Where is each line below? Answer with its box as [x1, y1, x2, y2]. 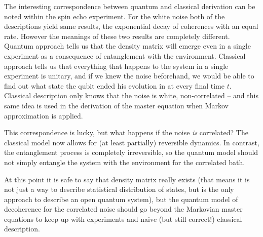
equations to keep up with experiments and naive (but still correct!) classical [4, 213, 242, 224]
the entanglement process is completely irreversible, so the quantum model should [4, 147, 258, 157]
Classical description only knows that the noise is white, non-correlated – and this [4, 90, 258, 101]
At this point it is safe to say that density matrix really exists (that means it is [4, 174, 250, 184]
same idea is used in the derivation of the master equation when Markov [4, 100, 229, 110]
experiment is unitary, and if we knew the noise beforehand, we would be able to [4, 70, 254, 81]
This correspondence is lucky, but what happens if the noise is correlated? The [4, 127, 248, 138]
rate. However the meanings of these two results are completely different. [4, 30, 230, 41]
